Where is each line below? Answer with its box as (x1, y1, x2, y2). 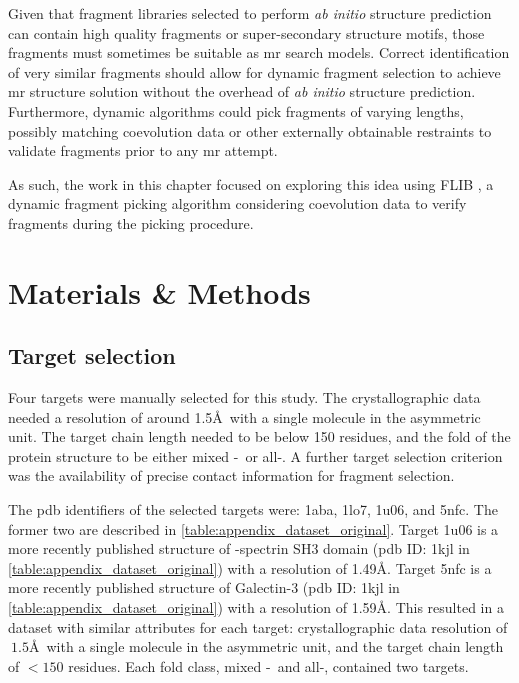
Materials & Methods (8, 271, 311, 312)
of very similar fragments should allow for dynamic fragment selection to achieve (8, 61, 501, 82)
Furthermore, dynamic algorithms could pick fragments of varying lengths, (8, 100, 464, 121)
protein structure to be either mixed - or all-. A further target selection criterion (8, 445, 503, 466)
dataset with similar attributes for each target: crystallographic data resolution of (8, 616, 508, 637)
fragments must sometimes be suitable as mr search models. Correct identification (8, 42, 510, 63)
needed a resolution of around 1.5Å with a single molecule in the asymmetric (8, 406, 481, 427)
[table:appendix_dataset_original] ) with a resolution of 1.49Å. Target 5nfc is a (8, 557, 492, 578)
